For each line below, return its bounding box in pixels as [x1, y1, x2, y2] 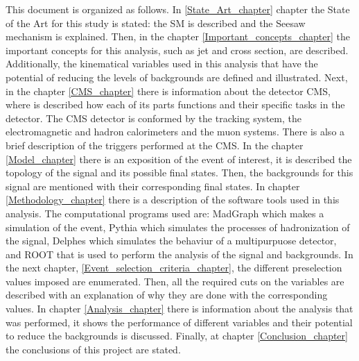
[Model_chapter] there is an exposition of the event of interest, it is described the [6, 151, 352, 166]
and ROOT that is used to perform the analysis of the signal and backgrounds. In [6, 246, 353, 261]
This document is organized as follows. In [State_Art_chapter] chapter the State [6, 2, 350, 16]
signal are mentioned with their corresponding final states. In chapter [6, 178, 300, 193]
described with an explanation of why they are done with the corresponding [6, 287, 328, 302]
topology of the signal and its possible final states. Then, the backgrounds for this [6, 165, 353, 180]
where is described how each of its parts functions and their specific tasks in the [6, 97, 345, 112]
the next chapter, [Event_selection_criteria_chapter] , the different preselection [6, 260, 342, 275]
